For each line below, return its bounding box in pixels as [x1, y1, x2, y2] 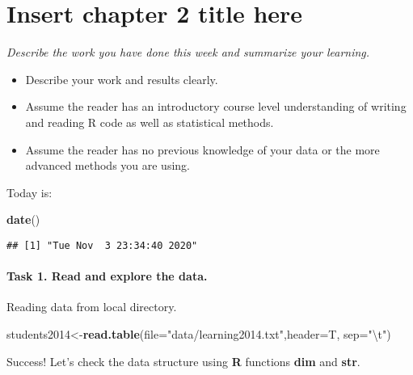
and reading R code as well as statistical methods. [25, 113, 274, 130]
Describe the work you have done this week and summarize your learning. [6, 44, 370, 61]
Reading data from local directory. [6, 298, 177, 315]
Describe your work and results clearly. [25, 70, 218, 87]
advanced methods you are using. [25, 157, 190, 174]
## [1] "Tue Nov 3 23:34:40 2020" [6, 239, 198, 251]
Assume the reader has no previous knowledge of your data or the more [25, 141, 380, 158]
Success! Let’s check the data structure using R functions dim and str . [6, 352, 360, 369]
